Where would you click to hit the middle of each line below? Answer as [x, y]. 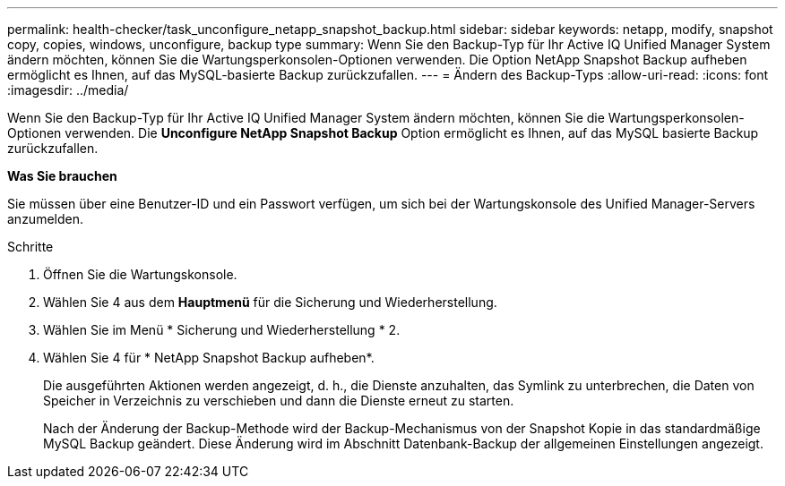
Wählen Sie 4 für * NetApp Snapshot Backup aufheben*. [209, 358]
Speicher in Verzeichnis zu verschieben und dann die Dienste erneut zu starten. [279, 401]
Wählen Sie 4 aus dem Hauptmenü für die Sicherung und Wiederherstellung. [270, 302]
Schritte [30, 247]
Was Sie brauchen [62, 176]
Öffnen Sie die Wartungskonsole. [140, 274]
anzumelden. [45, 219]
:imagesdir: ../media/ [68, 90]
